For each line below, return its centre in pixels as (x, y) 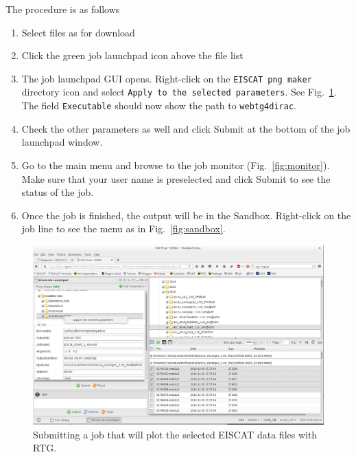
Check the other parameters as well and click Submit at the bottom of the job (186, 128)
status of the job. (58, 192)
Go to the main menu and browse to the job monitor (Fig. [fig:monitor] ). (176, 165)
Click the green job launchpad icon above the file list (132, 55)
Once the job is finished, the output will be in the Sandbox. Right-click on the (186, 215)
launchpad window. (62, 142)
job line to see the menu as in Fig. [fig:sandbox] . (123, 228)
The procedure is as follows (63, 9)
